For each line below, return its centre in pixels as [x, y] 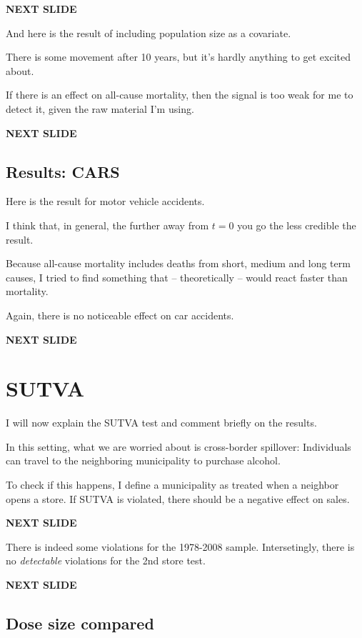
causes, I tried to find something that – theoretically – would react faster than [177, 277]
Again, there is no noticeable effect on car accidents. [120, 315]
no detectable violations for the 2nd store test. [106, 560]
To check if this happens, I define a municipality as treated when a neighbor [172, 485]
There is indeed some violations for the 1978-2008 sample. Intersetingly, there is [180, 546]
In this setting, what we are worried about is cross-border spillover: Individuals [179, 446]
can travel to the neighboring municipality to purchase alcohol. [143, 460]
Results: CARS [63, 171]
